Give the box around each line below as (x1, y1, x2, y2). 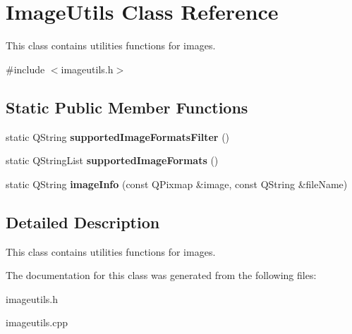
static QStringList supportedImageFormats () (6, 153, 219, 168)
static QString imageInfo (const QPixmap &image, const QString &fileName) (6, 176, 348, 191)
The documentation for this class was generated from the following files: (6, 268, 317, 283)
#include (6, 61, 45, 76)
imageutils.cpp (6, 315, 68, 330)
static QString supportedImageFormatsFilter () (6, 129, 230, 144)
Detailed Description (6, 211, 160, 233)
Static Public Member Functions (6, 96, 248, 118)
